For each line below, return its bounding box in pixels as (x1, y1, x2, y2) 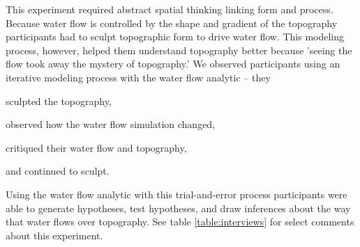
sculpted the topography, (6, 93, 112, 108)
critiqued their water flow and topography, (6, 140, 187, 154)
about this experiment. (6, 228, 103, 242)
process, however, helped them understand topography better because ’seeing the (6, 42, 352, 57)
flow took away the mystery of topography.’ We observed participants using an (6, 56, 340, 71)
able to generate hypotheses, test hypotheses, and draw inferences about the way (6, 200, 351, 215)
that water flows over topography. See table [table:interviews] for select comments (6, 214, 354, 229)
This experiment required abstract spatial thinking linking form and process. (6, 2, 333, 16)
